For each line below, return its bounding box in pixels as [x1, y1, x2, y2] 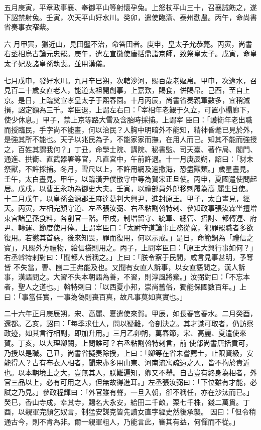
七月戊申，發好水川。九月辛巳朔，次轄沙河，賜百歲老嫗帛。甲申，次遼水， [4, 75, 250, 85]
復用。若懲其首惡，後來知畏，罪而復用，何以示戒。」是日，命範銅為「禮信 [4, 232, 246, 243]
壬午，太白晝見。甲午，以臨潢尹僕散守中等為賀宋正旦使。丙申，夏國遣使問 [4, 173, 250, 184]
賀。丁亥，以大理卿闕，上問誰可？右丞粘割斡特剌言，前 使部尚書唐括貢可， [4, 338, 252, 348]
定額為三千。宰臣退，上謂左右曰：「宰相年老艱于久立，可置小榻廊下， [25, 104, 253, 115]
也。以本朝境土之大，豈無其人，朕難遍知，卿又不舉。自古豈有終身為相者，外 [4, 367, 257, 377]
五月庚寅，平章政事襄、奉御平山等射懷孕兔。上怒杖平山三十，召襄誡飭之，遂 [4, 2, 257, 12]
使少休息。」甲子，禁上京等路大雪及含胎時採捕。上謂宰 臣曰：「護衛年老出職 [4, 114, 252, 124]
